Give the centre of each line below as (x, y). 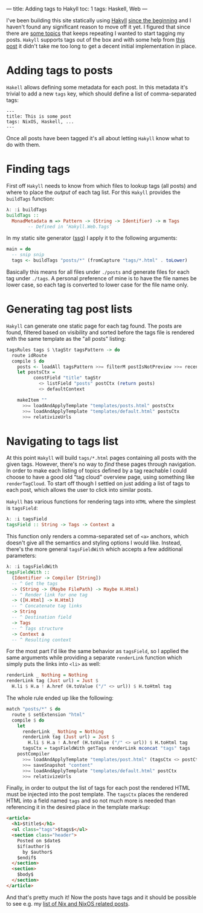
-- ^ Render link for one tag (50, 595)
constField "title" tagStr (67, 378)
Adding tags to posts (60, 70)
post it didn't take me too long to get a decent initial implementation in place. (101, 46)
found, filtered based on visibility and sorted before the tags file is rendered (100, 332)
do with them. (23, 144)
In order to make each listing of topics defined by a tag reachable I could (97, 471)
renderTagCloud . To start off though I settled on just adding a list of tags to (98, 483)
